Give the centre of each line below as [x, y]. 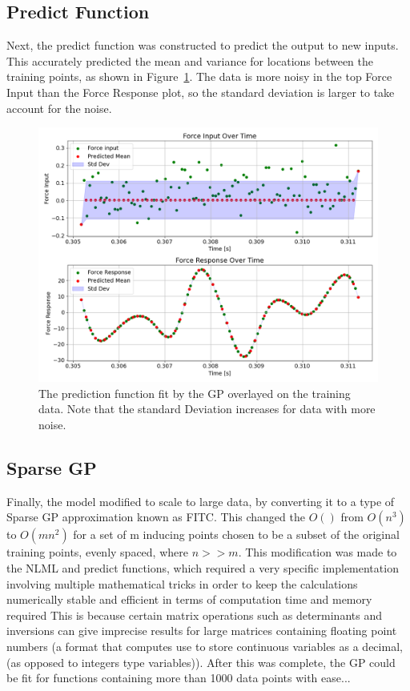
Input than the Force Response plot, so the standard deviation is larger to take [201, 92]
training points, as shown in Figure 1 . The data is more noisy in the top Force [199, 76]
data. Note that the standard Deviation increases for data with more [207, 409]
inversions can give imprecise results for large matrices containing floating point [202, 631]
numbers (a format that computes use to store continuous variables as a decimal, [205, 646]
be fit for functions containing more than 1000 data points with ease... [179, 678]
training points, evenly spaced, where [97, 552]
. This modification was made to [318, 552]
